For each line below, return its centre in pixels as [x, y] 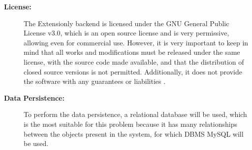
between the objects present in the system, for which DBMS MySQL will [134, 133]
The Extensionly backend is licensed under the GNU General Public [126, 23]
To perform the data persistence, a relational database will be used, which [135, 114]
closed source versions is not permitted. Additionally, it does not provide [133, 71]
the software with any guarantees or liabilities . [95, 81]
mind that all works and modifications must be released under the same [132, 52]
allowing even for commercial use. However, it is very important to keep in [136, 42]
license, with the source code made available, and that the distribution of [134, 61]
